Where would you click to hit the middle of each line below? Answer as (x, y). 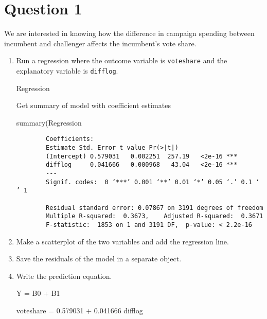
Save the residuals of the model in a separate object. (99, 259)
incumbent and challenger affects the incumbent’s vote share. (100, 43)
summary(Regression (49, 122)
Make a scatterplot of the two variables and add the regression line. (122, 241)
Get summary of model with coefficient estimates (93, 105)
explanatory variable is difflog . (67, 70)
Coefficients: (70, 139)
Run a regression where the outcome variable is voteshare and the (122, 60)
